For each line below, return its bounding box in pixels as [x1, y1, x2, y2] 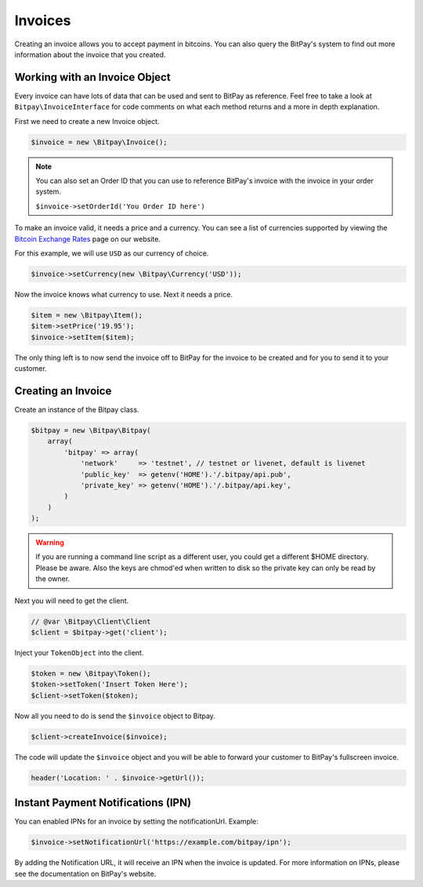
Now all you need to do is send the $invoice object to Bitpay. [14, 711, 215, 721]
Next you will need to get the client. [14, 596, 129, 605]
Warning [35, 538, 64, 547]
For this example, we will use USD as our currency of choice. [14, 248, 209, 258]
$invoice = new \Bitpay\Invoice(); [31, 137, 168, 147]
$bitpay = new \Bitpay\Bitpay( [31, 426, 152, 434]
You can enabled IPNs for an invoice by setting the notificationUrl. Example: [14, 816, 258, 827]
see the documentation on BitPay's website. [14, 869, 157, 878]
